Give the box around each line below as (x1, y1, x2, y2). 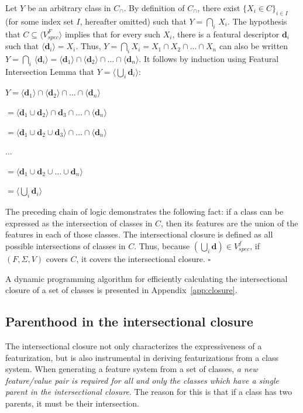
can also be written (219, 40, 288, 52)
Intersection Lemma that (5, 65, 94, 77)
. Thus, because (134, 239, 190, 252)
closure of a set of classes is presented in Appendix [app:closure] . (5, 284, 237, 296)
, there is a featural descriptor (172, 27, 280, 40)
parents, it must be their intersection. (5, 397, 140, 409)
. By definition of (123, 2, 185, 13)
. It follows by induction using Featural (139, 52, 279, 64)
